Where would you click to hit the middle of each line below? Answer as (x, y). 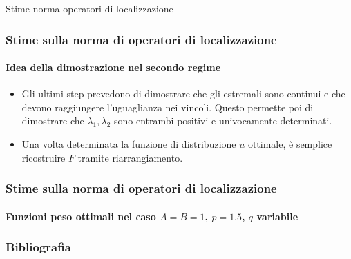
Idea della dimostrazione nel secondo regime (113, 67)
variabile (277, 216)
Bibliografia (38, 247)
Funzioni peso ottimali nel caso (81, 216)
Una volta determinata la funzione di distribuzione (129, 144)
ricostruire (44, 157)
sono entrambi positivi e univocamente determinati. (223, 121)
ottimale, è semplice (290, 144)
